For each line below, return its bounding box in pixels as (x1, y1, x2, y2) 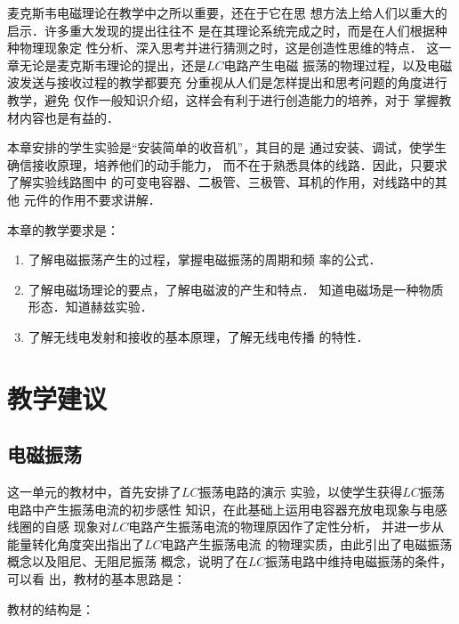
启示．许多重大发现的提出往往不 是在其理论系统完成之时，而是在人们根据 (7, 20, 435, 39)
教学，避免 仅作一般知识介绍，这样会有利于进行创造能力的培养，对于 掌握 (7, 90, 439, 109)
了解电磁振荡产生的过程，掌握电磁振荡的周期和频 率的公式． (28, 250, 382, 269)
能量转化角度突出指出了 (7, 534, 144, 553)
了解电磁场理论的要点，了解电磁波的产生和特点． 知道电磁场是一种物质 (28, 280, 444, 298)
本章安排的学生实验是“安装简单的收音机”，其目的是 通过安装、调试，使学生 (7, 138, 447, 157)
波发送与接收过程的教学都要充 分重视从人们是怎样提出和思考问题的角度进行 (7, 73, 447, 92)
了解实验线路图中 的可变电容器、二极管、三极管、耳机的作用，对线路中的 (7, 173, 435, 191)
